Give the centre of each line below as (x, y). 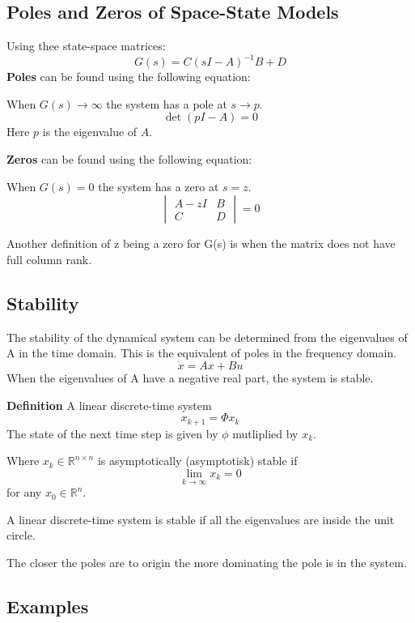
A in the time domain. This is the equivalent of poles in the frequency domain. (202, 353)
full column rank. (49, 259)
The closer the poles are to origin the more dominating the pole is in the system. (207, 562)
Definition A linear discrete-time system (109, 405)
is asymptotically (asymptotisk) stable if (197, 461)
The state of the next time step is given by (112, 433)
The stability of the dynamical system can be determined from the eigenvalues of (207, 337)
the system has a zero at (159, 186)
